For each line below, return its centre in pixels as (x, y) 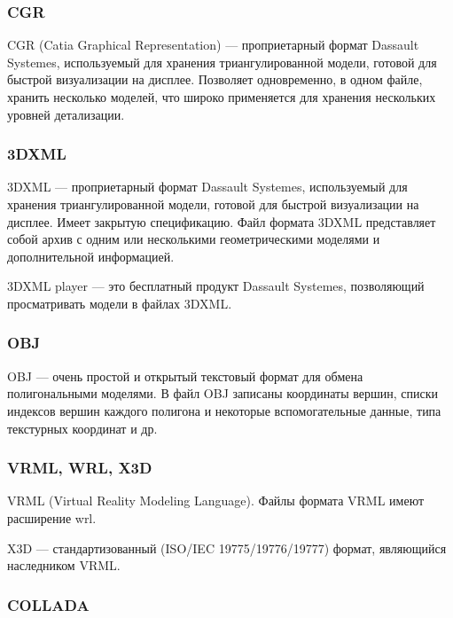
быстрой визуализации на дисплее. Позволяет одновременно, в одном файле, (215, 79)
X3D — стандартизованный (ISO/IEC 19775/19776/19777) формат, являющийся (227, 548)
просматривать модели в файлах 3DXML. (120, 303)
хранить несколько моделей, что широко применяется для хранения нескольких (222, 97)
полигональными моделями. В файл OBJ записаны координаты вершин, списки (223, 393)
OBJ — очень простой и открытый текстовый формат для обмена (185, 375)
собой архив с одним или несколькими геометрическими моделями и (194, 239)
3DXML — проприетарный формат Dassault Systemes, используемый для (207, 187)
